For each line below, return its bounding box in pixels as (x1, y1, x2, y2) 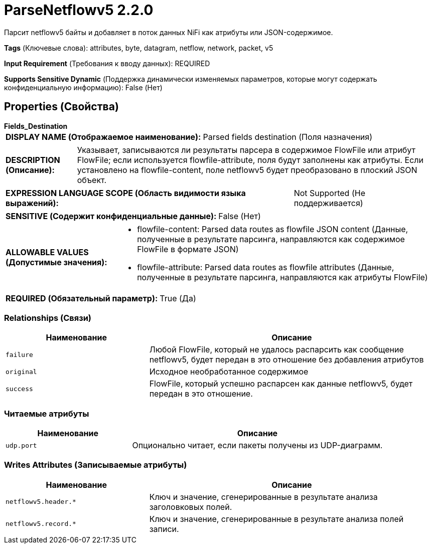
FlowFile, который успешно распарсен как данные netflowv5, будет (149, 379, 413, 389)
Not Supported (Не (294, 188, 365, 198)
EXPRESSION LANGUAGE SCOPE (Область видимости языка (6, 188, 246, 198)
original (6, 368, 37, 376)
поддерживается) (294, 198, 363, 208)
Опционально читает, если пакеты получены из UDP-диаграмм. (132, 440, 383, 451)
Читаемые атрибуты (4, 408, 89, 419)
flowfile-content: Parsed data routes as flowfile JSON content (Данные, (137, 224, 408, 234)
